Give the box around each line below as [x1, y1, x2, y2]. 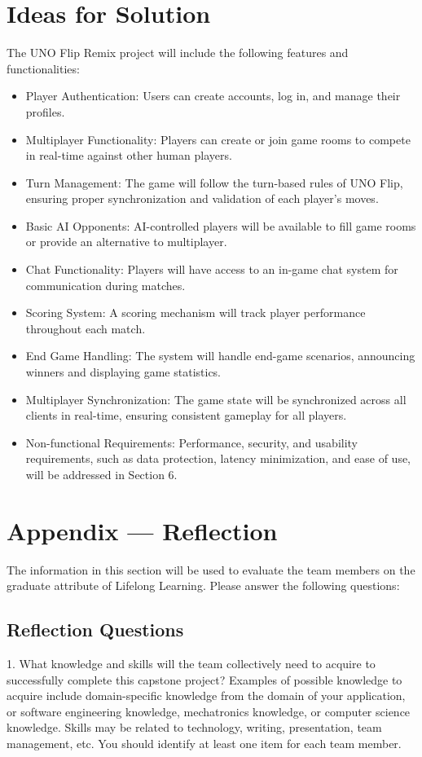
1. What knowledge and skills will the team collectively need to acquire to [7, 655, 376, 672]
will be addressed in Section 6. [25, 466, 178, 482]
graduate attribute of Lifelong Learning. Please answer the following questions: [7, 577, 400, 594]
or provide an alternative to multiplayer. [25, 233, 227, 250]
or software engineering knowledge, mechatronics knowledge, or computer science [7, 702, 411, 720]
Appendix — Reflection [7, 513, 278, 547]
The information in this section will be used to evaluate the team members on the [7, 561, 415, 578]
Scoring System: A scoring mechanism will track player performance [25, 304, 366, 321]
